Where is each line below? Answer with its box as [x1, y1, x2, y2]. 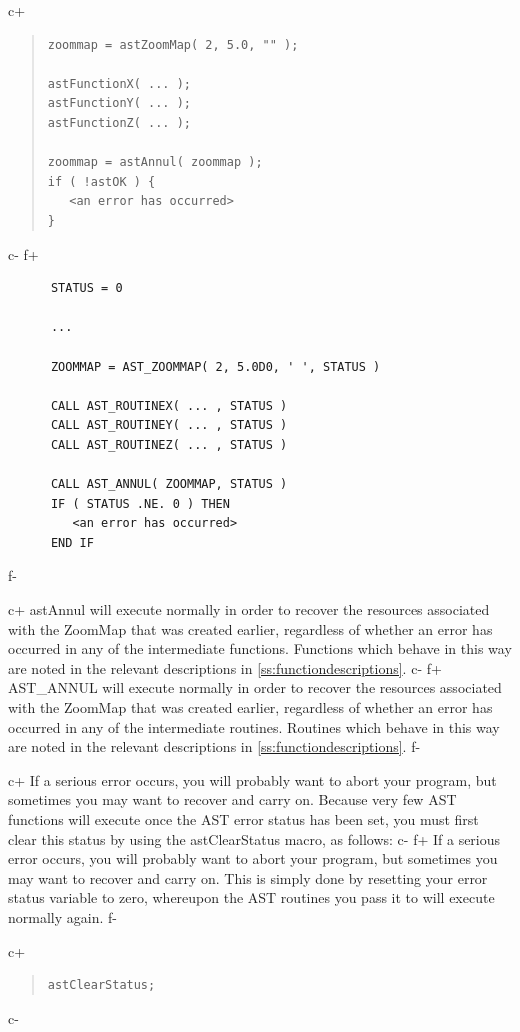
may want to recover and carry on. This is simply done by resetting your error [8, 867, 488, 888]
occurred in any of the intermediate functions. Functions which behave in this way [8, 638, 512, 659]
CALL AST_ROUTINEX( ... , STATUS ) [50, 398, 288, 413]
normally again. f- [8, 906, 117, 927]
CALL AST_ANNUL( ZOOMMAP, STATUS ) [50, 477, 288, 492]
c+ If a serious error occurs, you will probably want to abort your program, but [8, 769, 497, 790]
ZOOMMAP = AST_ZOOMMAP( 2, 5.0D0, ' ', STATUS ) [50, 359, 381, 374]
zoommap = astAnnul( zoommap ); [47, 155, 263, 170]
